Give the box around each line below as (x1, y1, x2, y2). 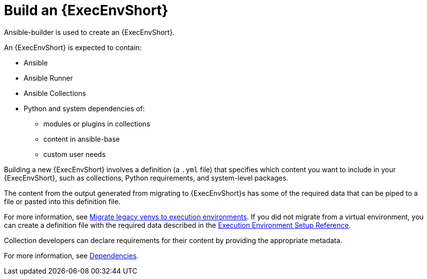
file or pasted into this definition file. (4, 197, 121, 206)
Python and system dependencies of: (24, 104, 145, 113)
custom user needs (43, 150, 106, 158)
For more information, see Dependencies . (4, 251, 139, 260)
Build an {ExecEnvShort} (4, 2, 168, 19)
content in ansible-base (43, 134, 120, 143)
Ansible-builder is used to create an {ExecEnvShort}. (4, 28, 175, 36)
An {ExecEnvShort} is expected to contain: (4, 43, 142, 52)
